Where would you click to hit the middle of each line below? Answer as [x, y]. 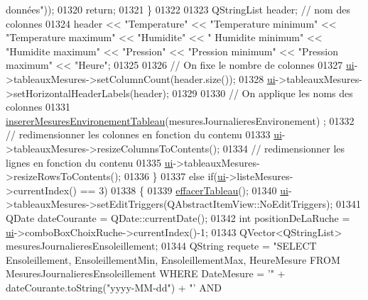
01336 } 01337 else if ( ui [175, 176]
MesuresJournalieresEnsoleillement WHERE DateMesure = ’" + [146, 273]
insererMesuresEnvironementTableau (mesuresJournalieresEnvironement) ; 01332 [180, 120]
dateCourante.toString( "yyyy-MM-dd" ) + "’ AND [114, 287]
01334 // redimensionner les [284, 148]
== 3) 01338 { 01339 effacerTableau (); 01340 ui [184, 190]
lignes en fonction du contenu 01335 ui [90, 162]
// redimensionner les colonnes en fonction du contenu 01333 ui [144, 134]
